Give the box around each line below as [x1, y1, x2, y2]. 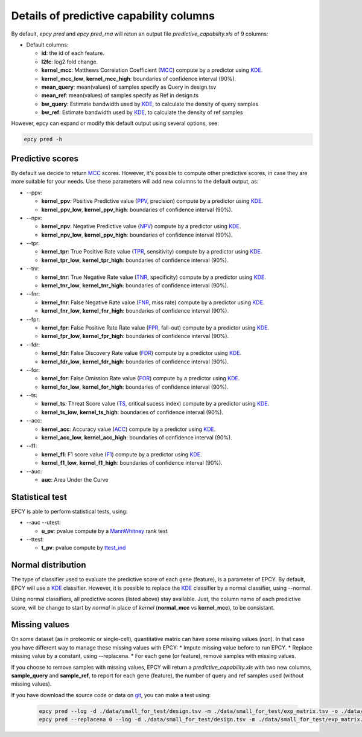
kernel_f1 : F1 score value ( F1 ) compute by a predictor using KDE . [41, 450, 202, 458]
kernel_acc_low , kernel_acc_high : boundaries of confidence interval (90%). [41, 434, 232, 441]
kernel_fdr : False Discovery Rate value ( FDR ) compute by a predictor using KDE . [41, 349, 242, 357]
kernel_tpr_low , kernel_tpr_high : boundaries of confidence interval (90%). [41, 257, 229, 264]
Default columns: [26, 41, 69, 48]
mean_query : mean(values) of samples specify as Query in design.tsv [41, 83, 217, 91]
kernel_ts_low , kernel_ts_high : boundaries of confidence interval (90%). [41, 408, 223, 416]
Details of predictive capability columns [11, 9, 215, 22]
